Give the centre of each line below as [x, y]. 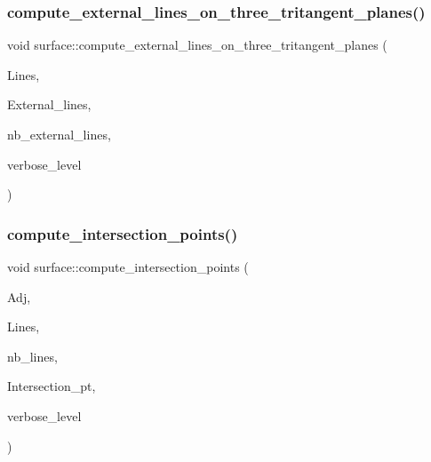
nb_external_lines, [59, 134]
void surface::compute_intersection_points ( [128, 267]
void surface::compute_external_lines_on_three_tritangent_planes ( [197, 45]
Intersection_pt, [52, 386]
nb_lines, [32, 356]
